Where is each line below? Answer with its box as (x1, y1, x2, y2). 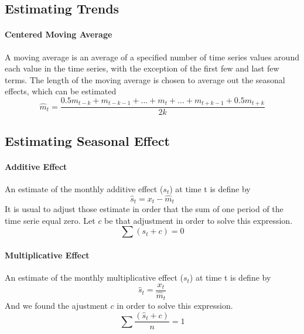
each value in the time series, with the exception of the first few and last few (5, 62, 279, 74)
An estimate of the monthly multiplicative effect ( (5, 271, 183, 284)
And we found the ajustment (5, 299, 108, 312)
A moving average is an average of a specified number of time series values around (5, 50, 299, 63)
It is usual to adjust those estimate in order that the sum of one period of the (5, 203, 283, 215)
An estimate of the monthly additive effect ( (5, 183, 163, 195)
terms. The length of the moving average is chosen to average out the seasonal (5, 73, 285, 86)
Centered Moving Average (5, 28, 112, 40)
